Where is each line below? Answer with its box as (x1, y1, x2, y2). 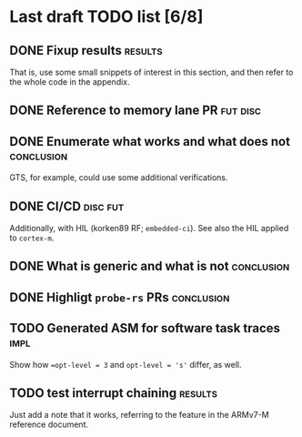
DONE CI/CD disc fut (9, 198, 125, 214)
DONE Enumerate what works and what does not (9, 134, 291, 149)
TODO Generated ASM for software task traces (9, 320, 280, 336)
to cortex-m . (9, 232, 55, 243)
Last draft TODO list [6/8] (9, 6, 204, 27)
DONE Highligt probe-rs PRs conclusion (9, 290, 230, 305)
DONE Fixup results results (9, 43, 163, 58)
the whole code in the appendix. (9, 76, 130, 87)
